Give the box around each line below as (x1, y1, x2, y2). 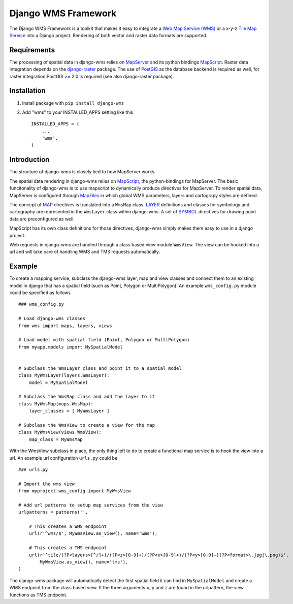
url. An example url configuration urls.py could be (9, 455, 118, 461)
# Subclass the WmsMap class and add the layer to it (18, 394, 155, 400)
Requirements (9, 46, 55, 54)
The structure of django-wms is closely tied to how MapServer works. (9, 169, 156, 175)
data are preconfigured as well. (9, 216, 75, 222)
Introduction (9, 155, 50, 164)
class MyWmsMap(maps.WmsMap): (18, 401, 94, 406)
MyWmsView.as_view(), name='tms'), (40, 559, 128, 565)
